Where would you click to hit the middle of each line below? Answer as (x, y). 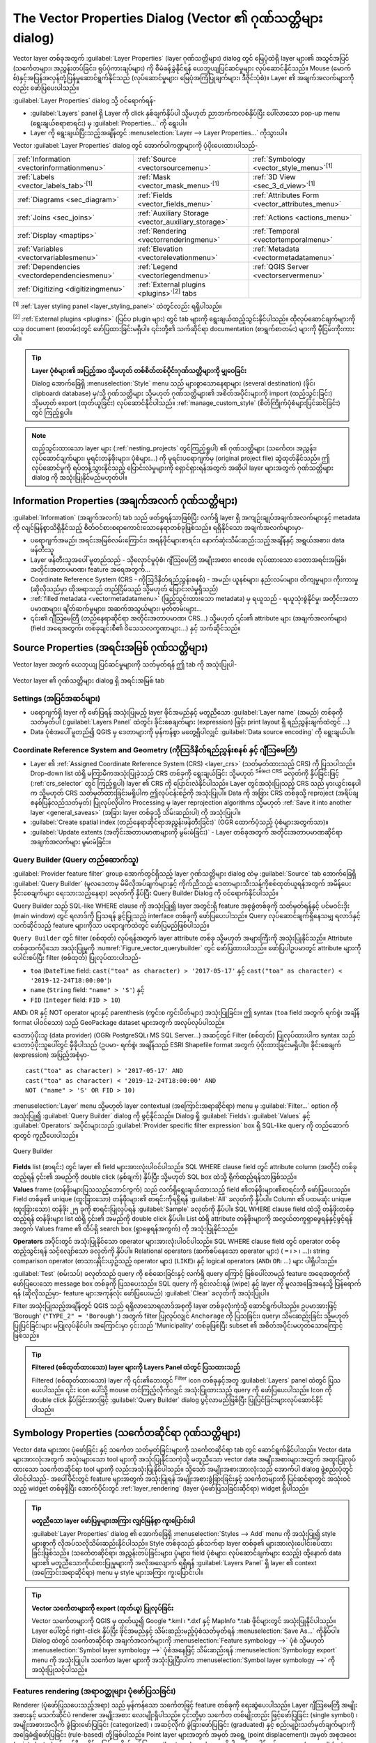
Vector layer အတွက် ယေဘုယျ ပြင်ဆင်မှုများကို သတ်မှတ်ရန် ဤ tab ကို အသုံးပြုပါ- (125, 664)
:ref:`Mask (154, 177)
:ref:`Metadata (276, 249)
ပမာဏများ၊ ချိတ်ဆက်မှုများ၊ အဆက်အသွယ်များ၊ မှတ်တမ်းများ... (116, 608)
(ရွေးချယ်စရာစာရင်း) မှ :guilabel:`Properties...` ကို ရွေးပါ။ (109, 123)
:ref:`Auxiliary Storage (173, 213)
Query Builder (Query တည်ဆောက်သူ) (76, 860)
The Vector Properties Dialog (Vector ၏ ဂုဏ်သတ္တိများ (168, 18)
